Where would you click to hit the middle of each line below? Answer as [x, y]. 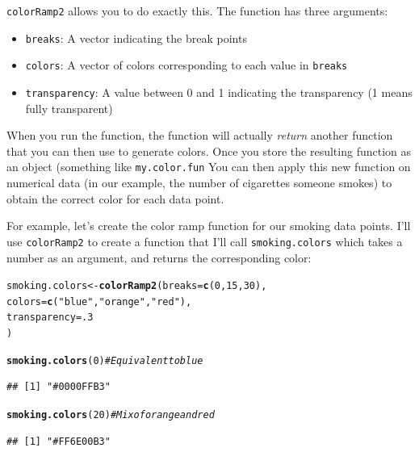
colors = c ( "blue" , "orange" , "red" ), [99, 301]
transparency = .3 [50, 318]
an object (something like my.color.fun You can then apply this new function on [209, 167]
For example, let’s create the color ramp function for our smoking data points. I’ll [209, 226]
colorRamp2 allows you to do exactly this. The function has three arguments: [197, 10]
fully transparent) [69, 108]
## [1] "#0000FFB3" [59, 387]
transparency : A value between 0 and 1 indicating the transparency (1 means [219, 92]
